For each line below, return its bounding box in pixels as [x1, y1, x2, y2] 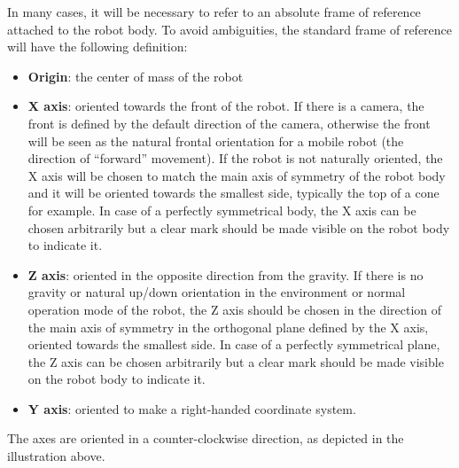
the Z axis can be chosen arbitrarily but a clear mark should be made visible [27, 352, 444, 370]
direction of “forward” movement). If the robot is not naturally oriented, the [27, 149, 443, 168]
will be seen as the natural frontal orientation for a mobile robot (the [27, 131, 404, 150]
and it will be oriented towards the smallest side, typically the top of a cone [27, 183, 440, 202]
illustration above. [7, 447, 105, 465]
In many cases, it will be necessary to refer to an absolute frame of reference [7, 3, 421, 20]
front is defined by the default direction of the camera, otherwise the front [27, 113, 431, 132]
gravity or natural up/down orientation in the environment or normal [27, 283, 406, 301]
